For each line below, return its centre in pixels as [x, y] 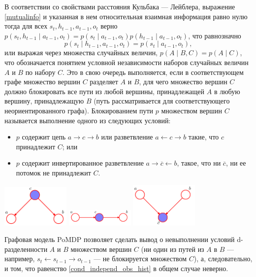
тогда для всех [26, 26]
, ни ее [236, 163]
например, [20, 259]
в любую [227, 91]
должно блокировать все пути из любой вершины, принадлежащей [105, 91]
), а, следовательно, [223, 259]
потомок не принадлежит [53, 172]
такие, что [204, 137]
